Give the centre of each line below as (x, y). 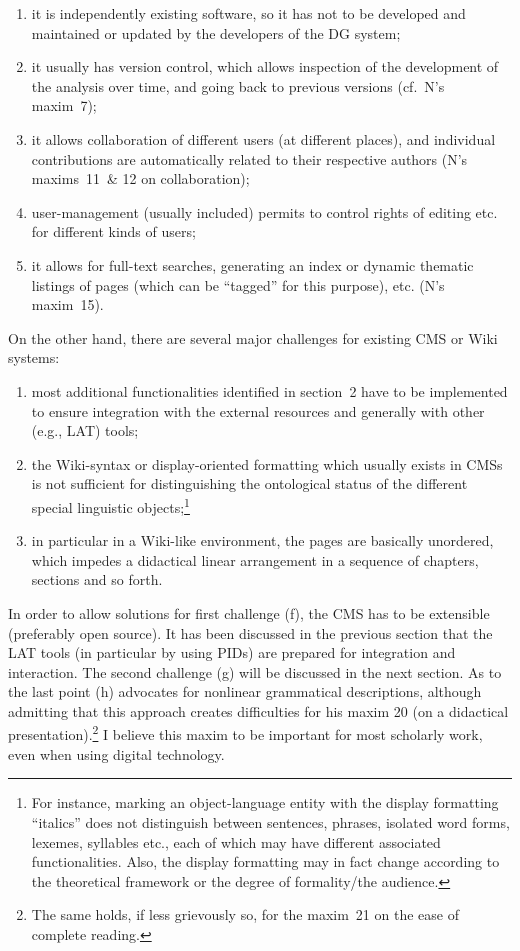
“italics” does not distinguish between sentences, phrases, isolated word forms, (270, 821)
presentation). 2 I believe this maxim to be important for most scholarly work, (245, 733)
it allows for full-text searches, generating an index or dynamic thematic (252, 264)
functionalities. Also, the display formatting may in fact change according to (265, 861)
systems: (34, 357)
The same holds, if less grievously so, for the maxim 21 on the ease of (245, 914)
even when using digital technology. (116, 753)
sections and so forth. (97, 579)
